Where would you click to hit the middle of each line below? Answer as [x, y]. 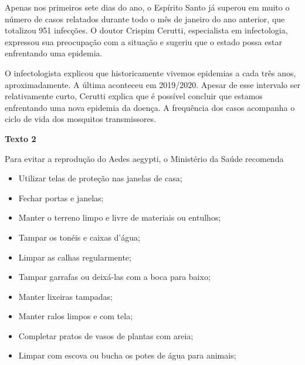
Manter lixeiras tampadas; [65, 296]
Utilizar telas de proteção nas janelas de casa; [100, 178]
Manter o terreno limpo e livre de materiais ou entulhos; [120, 217]
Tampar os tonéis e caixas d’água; [79, 237]
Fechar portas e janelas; [61, 197]
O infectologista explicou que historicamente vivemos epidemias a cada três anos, [150, 72]
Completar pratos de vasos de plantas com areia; [106, 335]
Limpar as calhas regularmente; [75, 257]
